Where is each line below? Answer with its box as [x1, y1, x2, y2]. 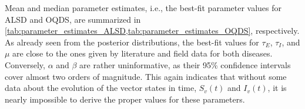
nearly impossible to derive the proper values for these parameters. [5, 93, 245, 105]
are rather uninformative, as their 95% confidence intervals [79, 58, 291, 71]
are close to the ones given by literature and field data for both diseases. [12, 47, 273, 59]
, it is [267, 82, 287, 94]
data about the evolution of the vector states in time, [5, 82, 197, 94]
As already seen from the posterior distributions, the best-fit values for [5, 36, 259, 48]
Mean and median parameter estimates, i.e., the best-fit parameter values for [5, 2, 282, 13]
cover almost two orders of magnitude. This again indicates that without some [5, 70, 287, 82]
